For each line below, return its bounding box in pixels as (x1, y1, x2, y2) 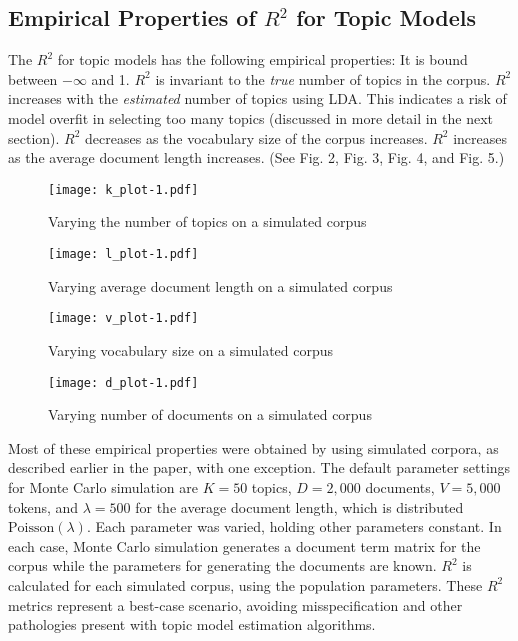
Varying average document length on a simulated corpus (48, 275, 393, 296)
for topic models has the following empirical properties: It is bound (57, 49, 468, 70)
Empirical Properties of (8, 2, 256, 33)
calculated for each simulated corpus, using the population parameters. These (8, 574, 483, 595)
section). (8, 127, 60, 148)
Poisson (8, 521, 55, 536)
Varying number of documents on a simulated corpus (48, 404, 372, 425)
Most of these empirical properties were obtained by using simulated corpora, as (8, 437, 499, 458)
